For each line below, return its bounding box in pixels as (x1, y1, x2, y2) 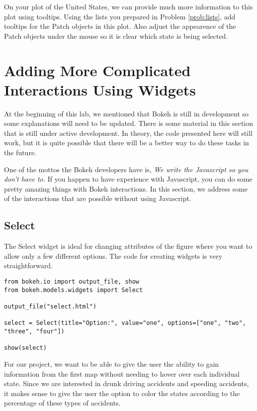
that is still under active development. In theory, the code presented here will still (4, 127, 253, 138)
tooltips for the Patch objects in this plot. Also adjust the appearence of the (4, 21, 236, 31)
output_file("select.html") (4, 303, 97, 310)
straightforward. (4, 260, 53, 271)
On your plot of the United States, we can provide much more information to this (4, 1, 253, 11)
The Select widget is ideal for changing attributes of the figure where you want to (4, 241, 253, 251)
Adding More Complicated (4, 60, 191, 80)
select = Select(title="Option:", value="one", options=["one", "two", (4, 319, 246, 327)
